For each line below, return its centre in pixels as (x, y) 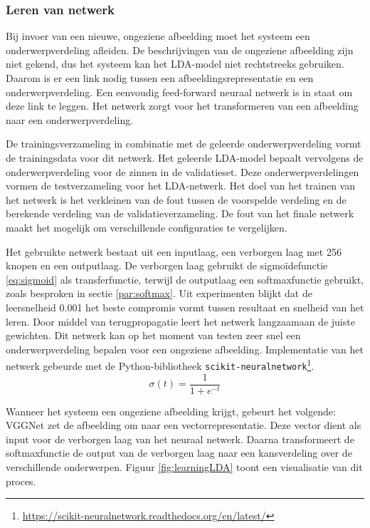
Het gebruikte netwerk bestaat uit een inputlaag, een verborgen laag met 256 (174, 251)
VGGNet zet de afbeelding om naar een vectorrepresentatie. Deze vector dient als (184, 425)
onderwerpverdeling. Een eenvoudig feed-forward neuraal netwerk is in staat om (179, 92)
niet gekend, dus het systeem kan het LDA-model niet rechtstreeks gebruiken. (175, 64)
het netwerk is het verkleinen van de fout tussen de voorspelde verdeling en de (176, 199)
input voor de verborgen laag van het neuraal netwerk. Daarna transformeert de (180, 439)
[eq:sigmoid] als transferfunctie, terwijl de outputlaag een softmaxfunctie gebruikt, (185, 279)
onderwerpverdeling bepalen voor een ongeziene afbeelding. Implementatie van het (185, 349)
